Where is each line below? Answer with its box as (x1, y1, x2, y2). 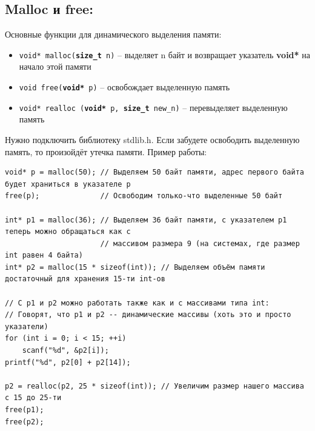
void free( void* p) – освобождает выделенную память (19, 81, 230, 93)
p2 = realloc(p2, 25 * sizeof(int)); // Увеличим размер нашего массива (5, 381, 304, 390)
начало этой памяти (19, 60, 91, 73)
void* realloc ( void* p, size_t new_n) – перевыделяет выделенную (19, 101, 288, 113)
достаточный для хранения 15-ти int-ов (5, 275, 165, 284)
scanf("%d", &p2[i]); (22, 346, 109, 355)
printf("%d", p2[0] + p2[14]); (5, 358, 131, 367)
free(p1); (5, 406, 44, 415)
